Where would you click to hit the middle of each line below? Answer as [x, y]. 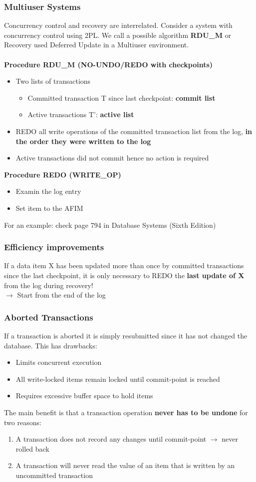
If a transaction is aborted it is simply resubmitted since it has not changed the [126, 335]
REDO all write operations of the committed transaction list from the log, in [134, 131]
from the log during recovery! [49, 285]
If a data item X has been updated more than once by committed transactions [124, 265]
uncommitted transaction [54, 475]
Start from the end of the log [61, 295]
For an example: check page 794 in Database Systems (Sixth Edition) [110, 225]
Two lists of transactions [53, 81]
